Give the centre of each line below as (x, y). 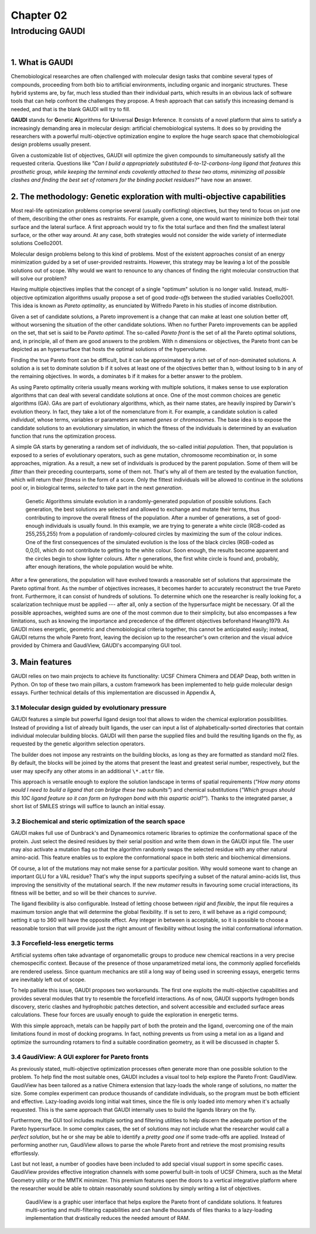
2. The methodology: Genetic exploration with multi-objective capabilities (148, 196)
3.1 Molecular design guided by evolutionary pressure (89, 707)
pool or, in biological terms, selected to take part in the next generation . (97, 488)
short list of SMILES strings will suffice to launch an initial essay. (88, 806)
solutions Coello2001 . (37, 243)
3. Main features (41, 662)
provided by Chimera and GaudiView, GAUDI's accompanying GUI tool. (96, 645)
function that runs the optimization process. (63, 436)
